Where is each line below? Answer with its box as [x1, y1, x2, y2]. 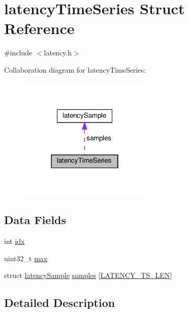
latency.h [44, 47, 72, 58]
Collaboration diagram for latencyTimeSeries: [4, 64, 146, 75]
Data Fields [4, 212, 67, 228]
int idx [4, 235, 25, 246]
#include [4, 47, 33, 58]
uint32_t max [4, 253, 48, 263]
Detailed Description [4, 295, 115, 310]
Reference [4, 18, 75, 39]
